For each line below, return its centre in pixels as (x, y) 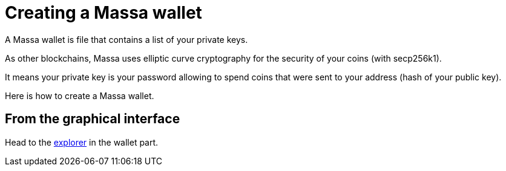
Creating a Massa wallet (103, 13)
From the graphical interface (93, 119)
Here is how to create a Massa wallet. (80, 95)
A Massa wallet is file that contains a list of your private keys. (126, 39)
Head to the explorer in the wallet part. (82, 142)
